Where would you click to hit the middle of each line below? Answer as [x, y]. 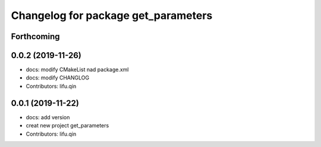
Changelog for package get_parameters [112, 15]
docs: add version [48, 117]
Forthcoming [35, 36]
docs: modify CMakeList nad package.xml [77, 70]
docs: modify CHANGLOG [57, 78]
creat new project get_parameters [67, 126]
